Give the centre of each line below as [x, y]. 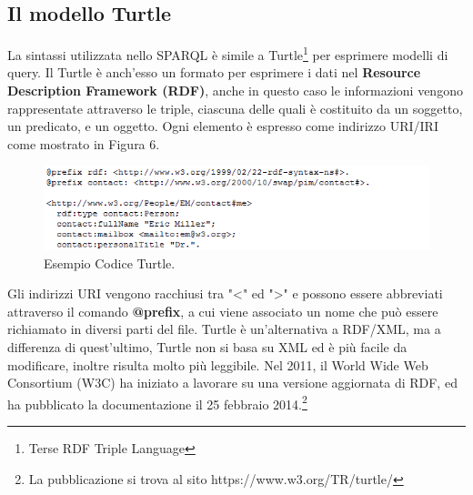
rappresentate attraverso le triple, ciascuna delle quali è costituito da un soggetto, [235, 108]
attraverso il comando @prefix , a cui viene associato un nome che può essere [223, 311]
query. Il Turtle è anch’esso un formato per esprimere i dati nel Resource [214, 72]
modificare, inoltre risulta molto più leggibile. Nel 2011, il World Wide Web [218, 364]
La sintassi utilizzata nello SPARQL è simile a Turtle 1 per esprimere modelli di [228, 53]
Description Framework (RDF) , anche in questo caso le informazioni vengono [235, 91]
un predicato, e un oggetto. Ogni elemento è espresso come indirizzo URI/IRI [223, 126]
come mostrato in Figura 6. [84, 143]
